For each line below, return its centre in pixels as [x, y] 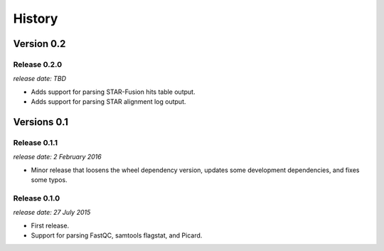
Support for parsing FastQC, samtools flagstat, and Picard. [117, 235]
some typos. [49, 180]
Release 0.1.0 [37, 198]
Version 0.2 [39, 44]
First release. [50, 225]
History [36, 18]
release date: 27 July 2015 [52, 213]
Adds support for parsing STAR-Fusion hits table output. [113, 92]
